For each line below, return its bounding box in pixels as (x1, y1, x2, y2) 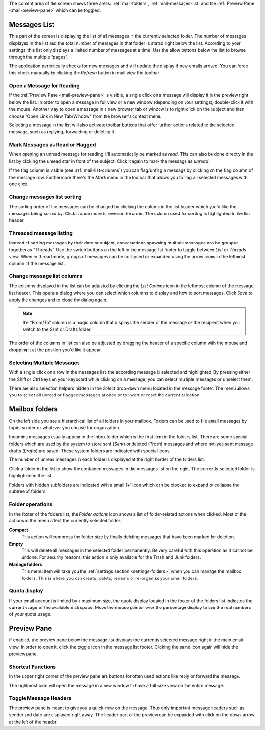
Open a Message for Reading (9, 82, 79, 89)
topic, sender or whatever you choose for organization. (9, 425, 120, 430)
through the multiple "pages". (9, 54, 69, 60)
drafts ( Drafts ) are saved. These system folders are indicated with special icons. (9, 448, 171, 454)
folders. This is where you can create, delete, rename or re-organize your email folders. (21, 575, 198, 581)
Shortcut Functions (9, 663, 56, 670)
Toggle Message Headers (9, 695, 72, 701)
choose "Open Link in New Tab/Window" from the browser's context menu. (9, 113, 162, 119)
